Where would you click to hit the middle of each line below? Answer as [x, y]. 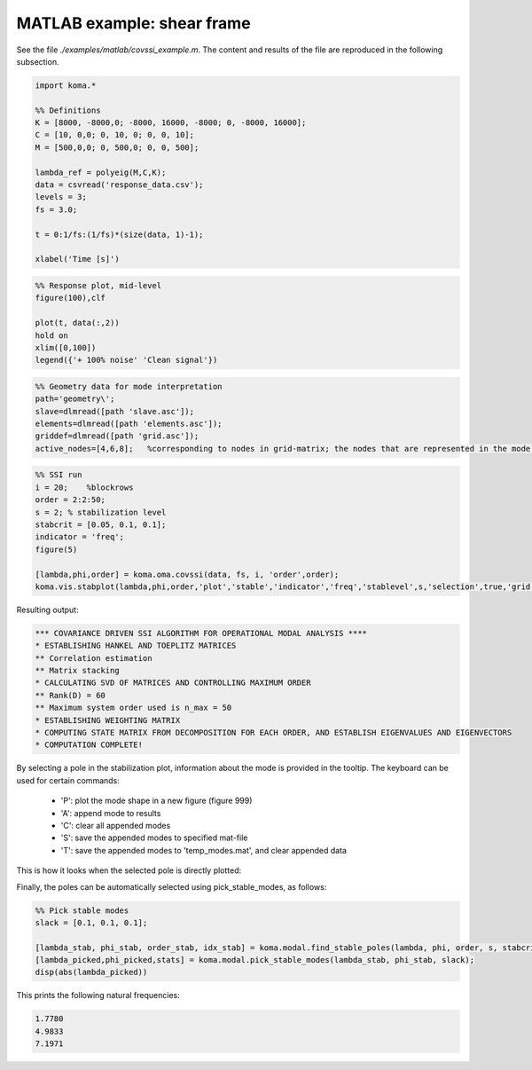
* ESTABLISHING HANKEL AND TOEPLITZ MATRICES [136, 646]
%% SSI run [59, 475]
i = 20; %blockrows [84, 487]
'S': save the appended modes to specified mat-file [154, 838]
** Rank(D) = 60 [70, 695]
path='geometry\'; [75, 399]
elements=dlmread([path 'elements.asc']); [129, 424]
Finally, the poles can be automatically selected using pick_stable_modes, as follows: [172, 886]
